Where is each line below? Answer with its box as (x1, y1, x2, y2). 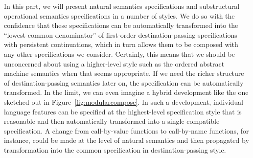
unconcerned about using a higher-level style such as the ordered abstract (4, 58, 225, 68)
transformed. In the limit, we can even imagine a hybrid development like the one (4, 87, 249, 97)
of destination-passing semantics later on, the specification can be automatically (4, 77, 244, 88)
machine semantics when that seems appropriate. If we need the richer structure (4, 68, 244, 78)
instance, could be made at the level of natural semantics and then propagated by (4, 135, 249, 145)
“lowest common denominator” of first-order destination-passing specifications (4, 29, 237, 40)
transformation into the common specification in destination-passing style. (4, 144, 226, 155)
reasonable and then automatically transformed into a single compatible (4, 116, 220, 126)
